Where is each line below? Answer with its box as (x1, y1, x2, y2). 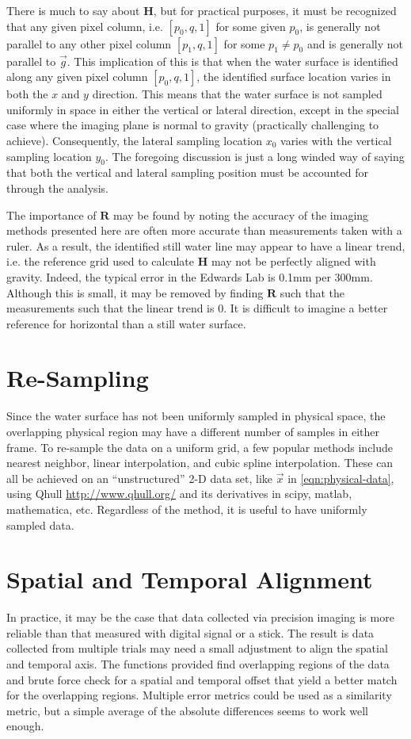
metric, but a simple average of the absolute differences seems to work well (6, 702, 369, 718)
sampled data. (6, 516, 74, 533)
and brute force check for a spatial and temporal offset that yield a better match (6, 671, 398, 687)
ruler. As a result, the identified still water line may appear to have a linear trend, (6, 237, 405, 254)
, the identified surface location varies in (196, 68, 391, 85)
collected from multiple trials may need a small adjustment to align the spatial (6, 640, 388, 657)
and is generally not (306, 35, 403, 52)
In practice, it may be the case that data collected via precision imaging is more (6, 609, 394, 626)
